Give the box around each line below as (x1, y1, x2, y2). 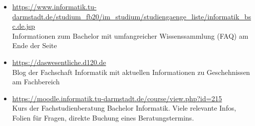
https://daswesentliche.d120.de (12, 57, 106, 67)
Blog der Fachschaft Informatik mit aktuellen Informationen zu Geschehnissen (12, 66, 250, 77)
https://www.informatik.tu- (12, 1, 97, 11)
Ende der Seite (12, 40, 57, 51)
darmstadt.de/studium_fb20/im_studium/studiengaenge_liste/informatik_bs (12, 11, 251, 21)
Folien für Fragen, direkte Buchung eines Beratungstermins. (12, 112, 194, 123)
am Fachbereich (12, 76, 60, 87)
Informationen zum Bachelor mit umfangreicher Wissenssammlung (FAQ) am (12, 30, 249, 41)
